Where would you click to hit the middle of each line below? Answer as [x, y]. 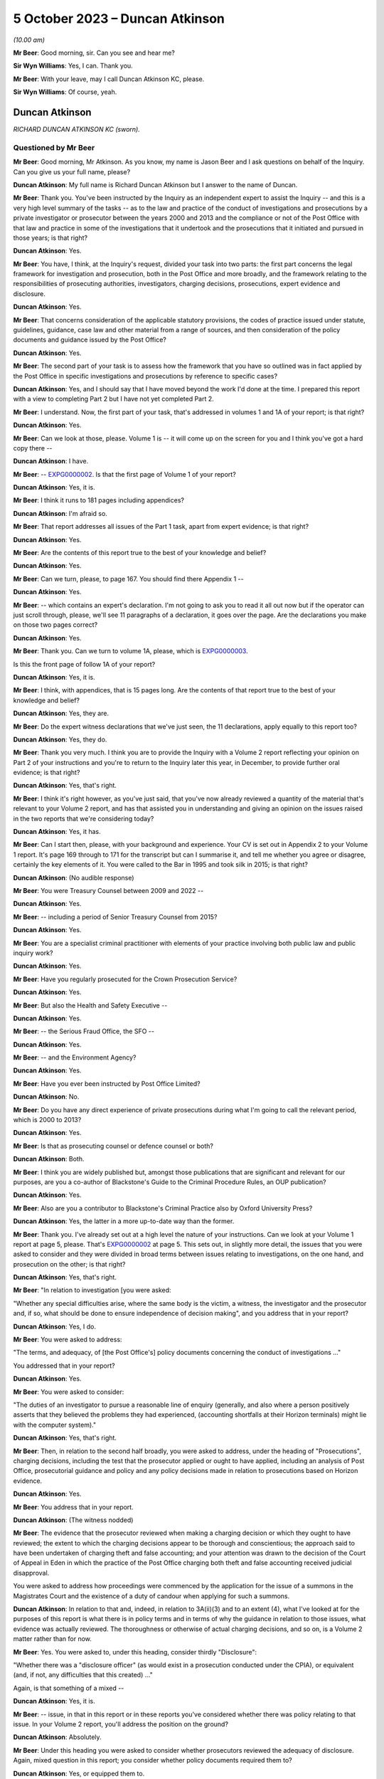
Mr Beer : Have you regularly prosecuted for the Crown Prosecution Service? [125, 979]
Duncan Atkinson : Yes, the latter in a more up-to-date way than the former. [124, 1221]
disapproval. [31, 1573]
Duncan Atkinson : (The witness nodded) [73, 1520]
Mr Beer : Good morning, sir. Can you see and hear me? [94, 53]
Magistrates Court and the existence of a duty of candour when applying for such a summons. [151, 1596]
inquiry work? [33, 953]
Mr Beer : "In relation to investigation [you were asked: [92, 1290]
